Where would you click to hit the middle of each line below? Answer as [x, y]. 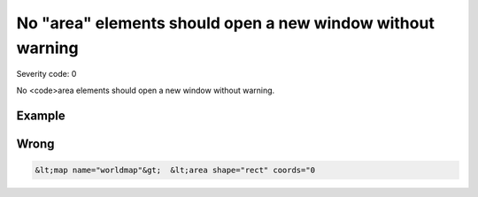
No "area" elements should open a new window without [226, 23]
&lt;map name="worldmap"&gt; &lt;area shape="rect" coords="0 [175, 170]
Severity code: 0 [46, 74]
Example [41, 115]
